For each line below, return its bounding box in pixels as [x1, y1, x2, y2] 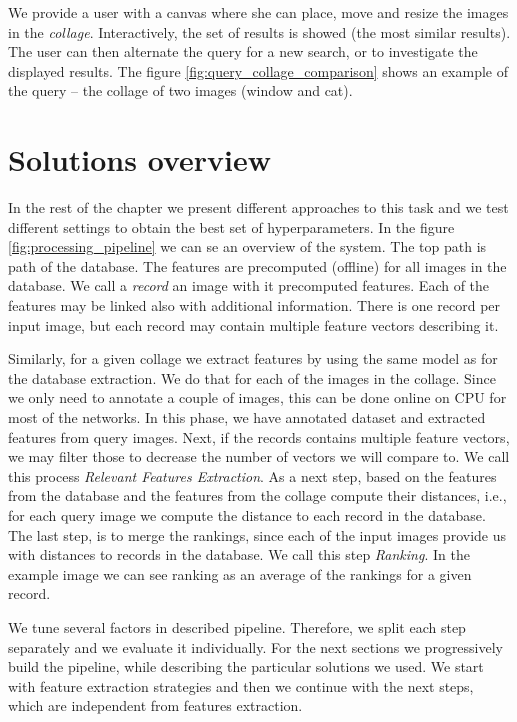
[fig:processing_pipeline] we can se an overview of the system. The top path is [8, 236, 487, 257]
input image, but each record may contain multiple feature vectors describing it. [8, 314, 499, 335]
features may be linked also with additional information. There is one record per [8, 295, 501, 316]
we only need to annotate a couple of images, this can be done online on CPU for [8, 387, 507, 408]
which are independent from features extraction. [8, 695, 303, 716]
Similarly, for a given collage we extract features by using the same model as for [8, 348, 498, 369]
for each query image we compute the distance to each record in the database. [8, 505, 486, 525]
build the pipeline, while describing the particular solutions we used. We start [8, 656, 484, 677]
